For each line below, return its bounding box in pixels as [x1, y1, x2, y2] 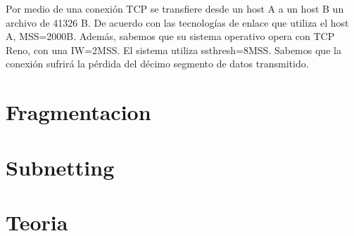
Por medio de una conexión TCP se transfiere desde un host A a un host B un [6, 1, 344, 15]
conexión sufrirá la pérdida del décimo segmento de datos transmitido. [6, 56, 309, 71]
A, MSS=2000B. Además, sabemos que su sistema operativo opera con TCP [6, 29, 335, 44]
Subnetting [6, 152, 115, 181]
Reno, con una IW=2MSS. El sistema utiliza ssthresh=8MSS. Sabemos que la [6, 42, 341, 57]
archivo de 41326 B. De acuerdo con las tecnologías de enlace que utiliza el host [6, 15, 349, 29]
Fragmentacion [6, 98, 151, 126]
